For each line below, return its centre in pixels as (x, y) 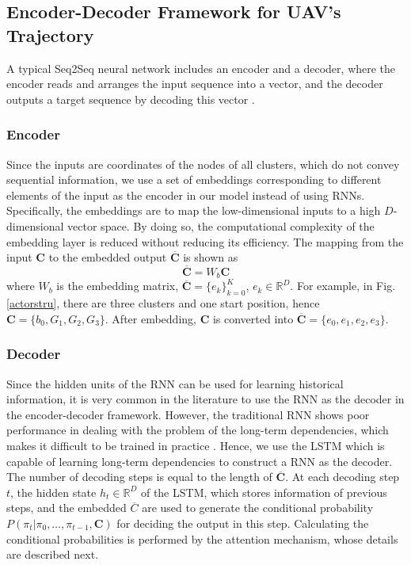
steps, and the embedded (67, 508)
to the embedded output (108, 257)
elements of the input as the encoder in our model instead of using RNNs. (186, 195)
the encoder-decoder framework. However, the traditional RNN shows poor (188, 414)
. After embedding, (150, 318)
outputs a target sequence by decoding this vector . (131, 99)
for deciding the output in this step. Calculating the (243, 523)
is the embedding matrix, (118, 286)
